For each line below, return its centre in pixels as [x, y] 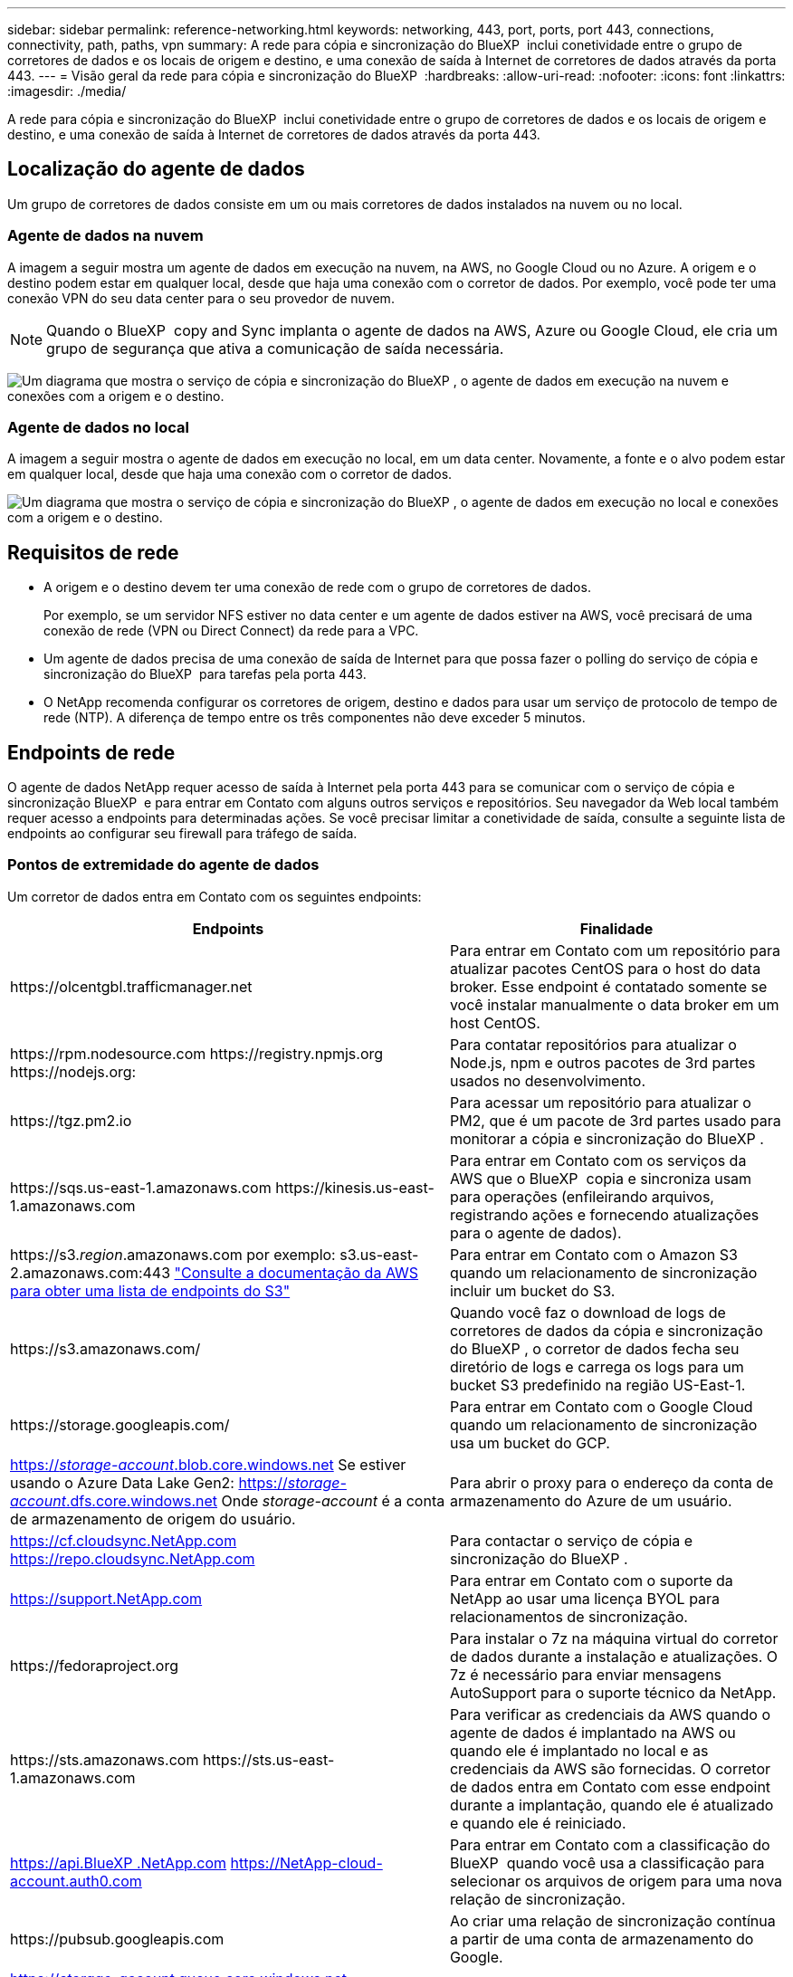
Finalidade [616, 928]
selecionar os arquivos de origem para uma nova [616, 1881]
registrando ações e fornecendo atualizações [604, 1214]
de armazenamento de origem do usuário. [153, 1519]
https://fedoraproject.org [94, 1665]
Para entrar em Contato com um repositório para [615, 950]
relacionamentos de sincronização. [568, 1616]
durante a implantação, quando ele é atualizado [611, 1805]
